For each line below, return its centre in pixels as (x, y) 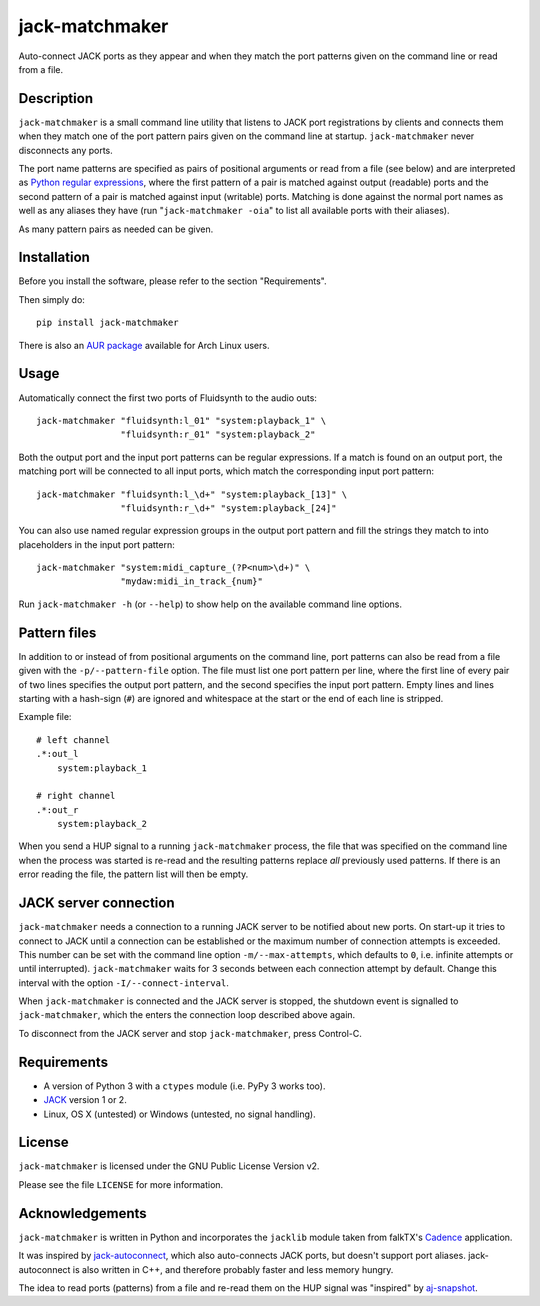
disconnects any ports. (66, 150)
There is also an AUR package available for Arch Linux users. (144, 345)
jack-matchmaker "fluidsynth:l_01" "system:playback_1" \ (181, 420)
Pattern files (57, 632)
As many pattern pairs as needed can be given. (116, 229)
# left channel (73, 739)
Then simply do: (51, 299)
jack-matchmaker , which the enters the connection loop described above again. (187, 1015)
